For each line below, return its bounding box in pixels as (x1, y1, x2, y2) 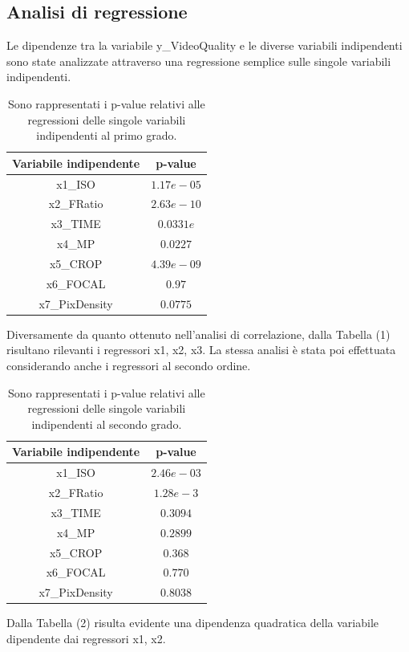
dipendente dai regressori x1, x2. (6, 630, 166, 646)
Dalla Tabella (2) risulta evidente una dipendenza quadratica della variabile (6, 614, 379, 631)
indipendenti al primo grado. (36, 127, 177, 144)
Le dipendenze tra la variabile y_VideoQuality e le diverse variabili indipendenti (6, 37, 403, 54)
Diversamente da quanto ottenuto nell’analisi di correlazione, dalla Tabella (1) (6, 325, 391, 342)
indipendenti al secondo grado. (31, 415, 182, 432)
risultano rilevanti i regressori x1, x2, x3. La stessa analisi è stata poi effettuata (6, 341, 396, 358)
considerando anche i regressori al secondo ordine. (6, 357, 251, 373)
